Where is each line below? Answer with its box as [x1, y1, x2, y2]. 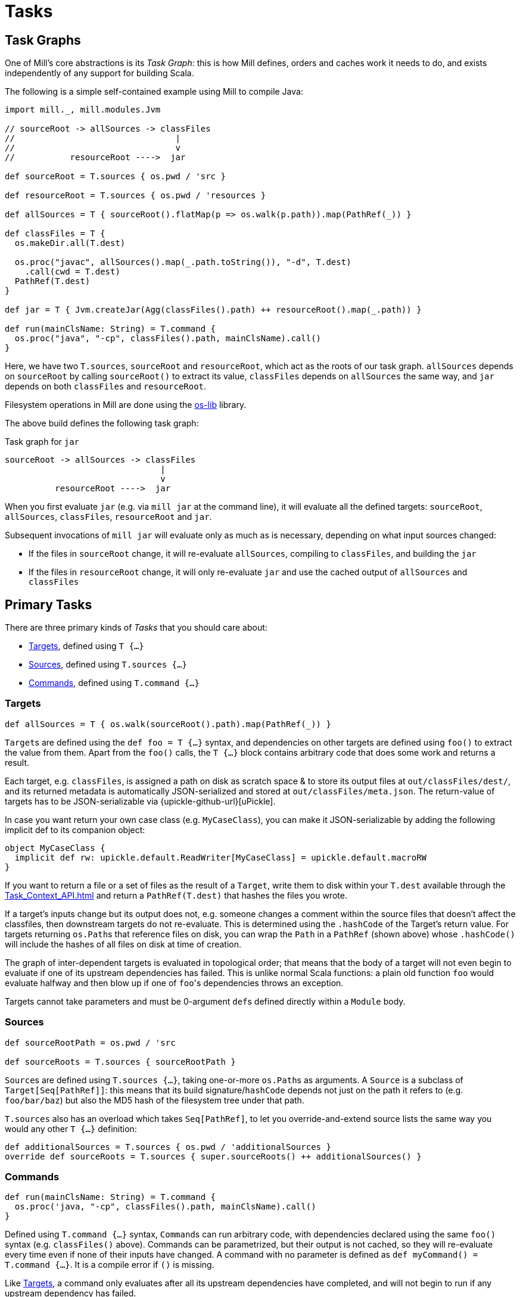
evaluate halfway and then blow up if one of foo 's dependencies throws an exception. [5, 977, 344, 988]
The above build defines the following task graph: [5, 418, 199, 429]
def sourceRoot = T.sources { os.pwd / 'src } [5, 172, 226, 182]
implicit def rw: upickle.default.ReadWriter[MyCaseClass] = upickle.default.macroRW [14, 852, 427, 862]
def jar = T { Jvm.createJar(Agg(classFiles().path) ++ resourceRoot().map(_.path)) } [5, 305, 422, 315]
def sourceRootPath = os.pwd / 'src [5, 1037, 176, 1047]
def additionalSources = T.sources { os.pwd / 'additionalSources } [5, 1142, 331, 1152]
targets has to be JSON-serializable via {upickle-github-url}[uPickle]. [5, 796, 276, 806]
